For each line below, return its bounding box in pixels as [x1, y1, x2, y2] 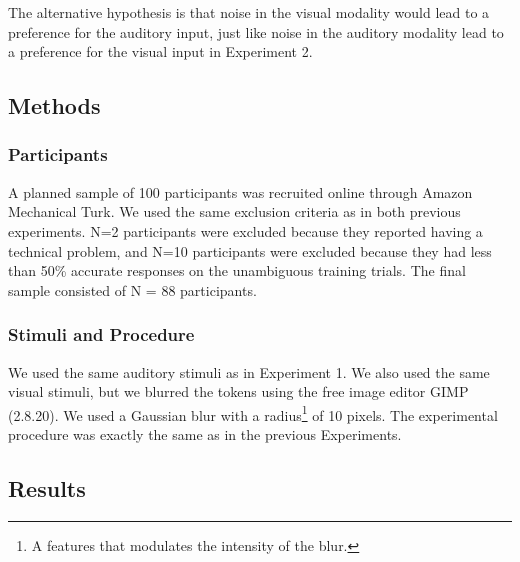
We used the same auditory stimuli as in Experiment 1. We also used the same [8, 361, 490, 382]
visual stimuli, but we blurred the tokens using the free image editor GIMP [8, 381, 469, 402]
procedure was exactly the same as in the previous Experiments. [8, 424, 402, 444]
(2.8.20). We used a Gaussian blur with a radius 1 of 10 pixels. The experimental [8, 401, 498, 425]
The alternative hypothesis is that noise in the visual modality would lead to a [8, 2, 490, 22]
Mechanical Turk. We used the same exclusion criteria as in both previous [8, 201, 461, 222]
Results [8, 472, 86, 503]
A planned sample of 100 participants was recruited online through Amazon [8, 181, 473, 202]
